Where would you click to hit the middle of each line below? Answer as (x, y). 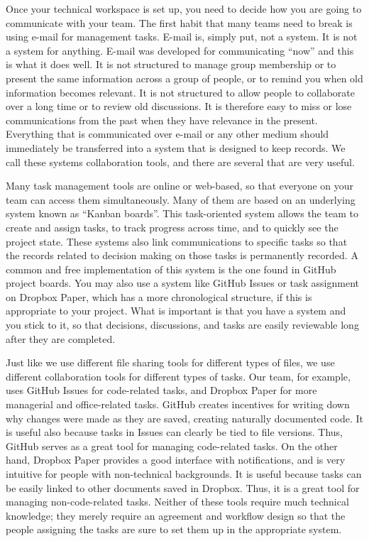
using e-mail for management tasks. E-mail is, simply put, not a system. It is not (182, 37)
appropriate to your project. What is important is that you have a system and (176, 311)
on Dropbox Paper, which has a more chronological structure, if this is (159, 296)
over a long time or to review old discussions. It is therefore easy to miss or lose (179, 106)
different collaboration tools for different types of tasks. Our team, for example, (178, 376)
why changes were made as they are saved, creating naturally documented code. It (184, 418)
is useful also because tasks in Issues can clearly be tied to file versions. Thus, (174, 432)
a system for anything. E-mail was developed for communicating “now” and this (180, 50)
